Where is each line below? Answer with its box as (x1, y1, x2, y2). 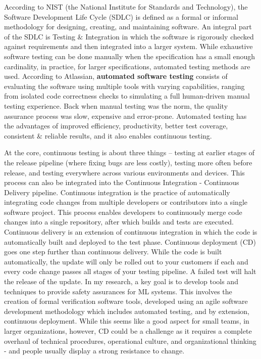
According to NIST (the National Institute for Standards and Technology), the (4, 2, 248, 12)
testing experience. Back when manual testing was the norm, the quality (4, 100, 228, 111)
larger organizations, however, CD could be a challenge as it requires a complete (4, 326, 252, 336)
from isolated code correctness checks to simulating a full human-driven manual (4, 91, 250, 101)
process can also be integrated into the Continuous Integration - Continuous (4, 177, 239, 188)
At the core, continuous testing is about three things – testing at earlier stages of (4, 147, 255, 158)
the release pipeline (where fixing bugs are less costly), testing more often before (4, 157, 252, 167)
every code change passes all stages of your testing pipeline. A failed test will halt (4, 266, 256, 277)
